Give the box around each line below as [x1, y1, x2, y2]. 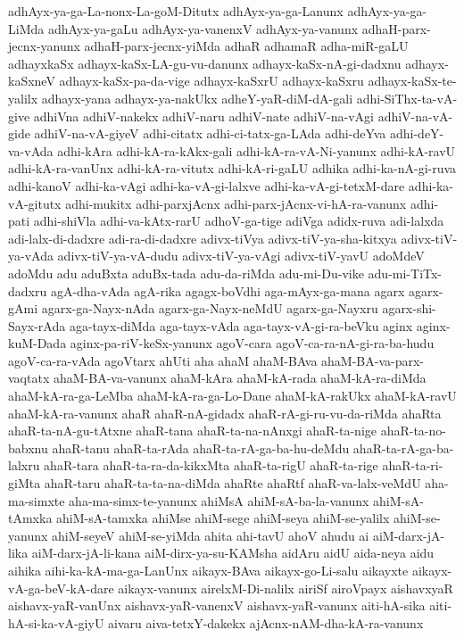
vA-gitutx [8, 194, 62, 212]
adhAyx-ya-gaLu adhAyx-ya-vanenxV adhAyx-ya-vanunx [47, 19, 359, 37]
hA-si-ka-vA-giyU [8, 613, 104, 632]
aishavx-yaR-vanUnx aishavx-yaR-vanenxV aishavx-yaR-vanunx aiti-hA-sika [8, 596, 426, 615]
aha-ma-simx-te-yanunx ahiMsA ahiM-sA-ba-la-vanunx [69, 491, 369, 510]
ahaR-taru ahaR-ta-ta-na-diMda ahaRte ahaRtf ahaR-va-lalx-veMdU [44, 474, 421, 493]
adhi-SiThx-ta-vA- [356, 88, 458, 107]
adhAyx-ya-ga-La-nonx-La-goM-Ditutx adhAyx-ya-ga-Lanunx [8, 2, 344, 20]
